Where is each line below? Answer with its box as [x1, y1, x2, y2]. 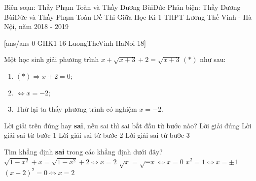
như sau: [200, 54, 226, 64]
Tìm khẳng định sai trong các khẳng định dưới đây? [4, 146, 163, 156]
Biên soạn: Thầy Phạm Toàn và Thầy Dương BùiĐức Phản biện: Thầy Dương [4, 2, 241, 12]
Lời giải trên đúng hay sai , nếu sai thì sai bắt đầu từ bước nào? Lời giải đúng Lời [4, 120, 252, 130]
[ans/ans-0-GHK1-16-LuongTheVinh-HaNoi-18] [4, 37, 146, 48]
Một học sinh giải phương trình [4, 54, 99, 64]
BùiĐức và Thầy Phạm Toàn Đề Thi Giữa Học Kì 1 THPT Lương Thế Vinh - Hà [4, 11, 252, 22]
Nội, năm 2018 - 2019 [4, 21, 69, 31]
